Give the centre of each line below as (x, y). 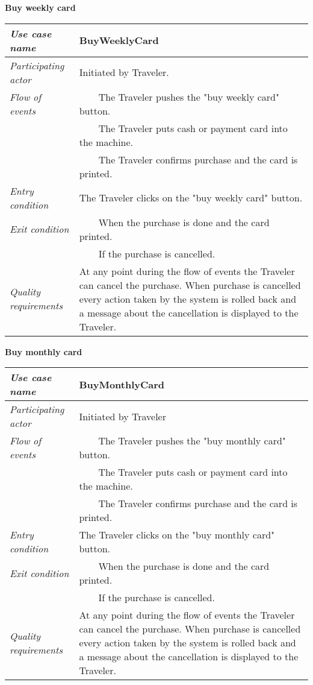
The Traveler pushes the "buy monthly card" (192, 441)
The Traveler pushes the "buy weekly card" (189, 96)
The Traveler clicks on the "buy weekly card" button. (191, 198)
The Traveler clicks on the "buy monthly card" (177, 535)
